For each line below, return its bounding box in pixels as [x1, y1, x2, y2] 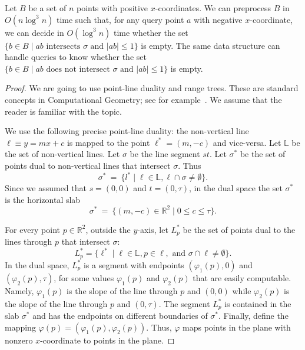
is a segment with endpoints [83, 258, 184, 271]
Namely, [5, 284, 34, 296]
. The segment [158, 297, 210, 309]
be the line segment [130, 148, 200, 160]
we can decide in [5, 26, 64, 38]
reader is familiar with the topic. [5, 105, 122, 117]
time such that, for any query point [56, 13, 184, 25]
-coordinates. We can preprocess [155, 2, 271, 14]
